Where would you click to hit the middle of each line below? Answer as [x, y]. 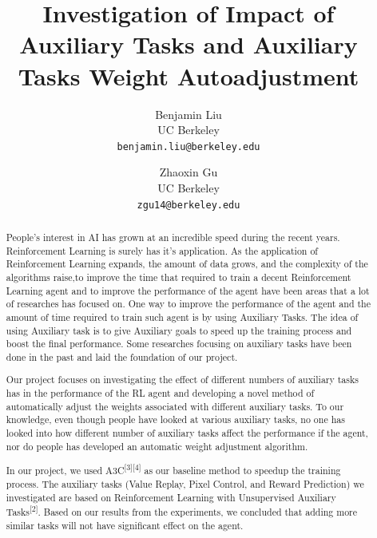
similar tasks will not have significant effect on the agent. [125, 525]
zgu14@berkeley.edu [188, 205]
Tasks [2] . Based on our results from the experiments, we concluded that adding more [182, 511]
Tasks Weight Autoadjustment [188, 75]
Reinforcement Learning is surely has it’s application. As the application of [162, 250]
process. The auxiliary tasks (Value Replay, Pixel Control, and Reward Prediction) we [185, 483]
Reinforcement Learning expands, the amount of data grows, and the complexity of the [187, 264]
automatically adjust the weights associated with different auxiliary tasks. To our [175, 406]
